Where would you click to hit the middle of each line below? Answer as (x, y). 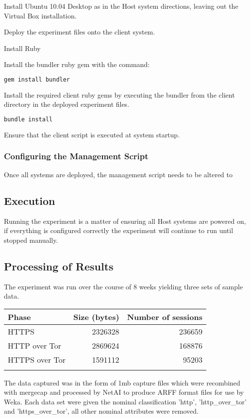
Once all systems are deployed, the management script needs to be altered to (118, 174)
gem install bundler (37, 79)
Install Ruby (22, 48)
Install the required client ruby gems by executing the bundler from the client (119, 94)
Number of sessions (165, 317)
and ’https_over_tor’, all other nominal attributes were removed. (101, 411)
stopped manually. (31, 240)
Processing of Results (59, 266)
